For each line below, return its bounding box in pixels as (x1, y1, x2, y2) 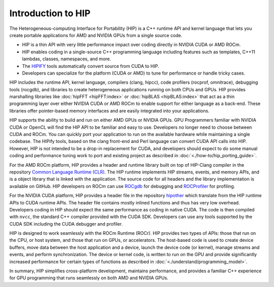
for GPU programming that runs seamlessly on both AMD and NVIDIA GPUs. (9, 275, 168, 281)
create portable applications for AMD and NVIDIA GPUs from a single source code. (9, 32, 183, 38)
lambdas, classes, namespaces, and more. (22, 56, 112, 62)
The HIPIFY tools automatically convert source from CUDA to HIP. (22, 63, 159, 69)
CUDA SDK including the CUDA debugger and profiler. (9, 221, 123, 227)
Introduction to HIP (9, 8, 91, 19)
